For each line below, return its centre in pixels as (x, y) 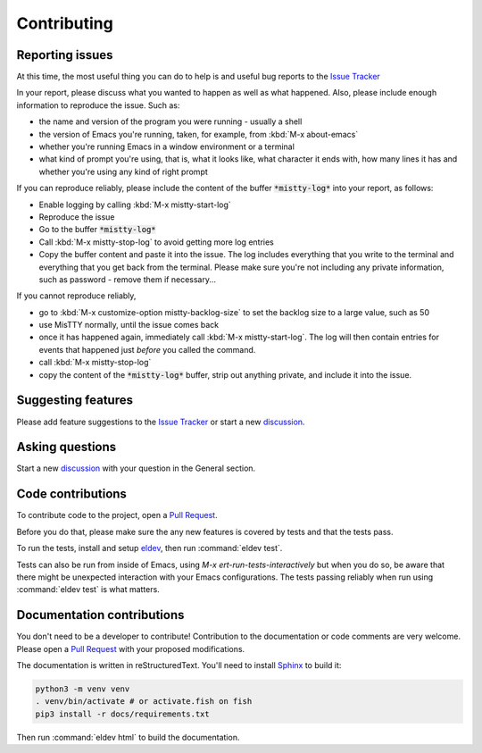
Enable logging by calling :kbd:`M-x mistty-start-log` (135, 205)
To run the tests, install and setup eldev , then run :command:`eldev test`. (150, 548)
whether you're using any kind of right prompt (124, 172)
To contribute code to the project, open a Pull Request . (117, 515)
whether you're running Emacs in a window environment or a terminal (166, 146)
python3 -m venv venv (83, 689)
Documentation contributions (100, 615)
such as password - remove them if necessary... (128, 279)
